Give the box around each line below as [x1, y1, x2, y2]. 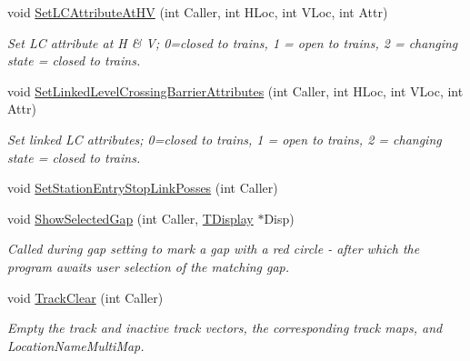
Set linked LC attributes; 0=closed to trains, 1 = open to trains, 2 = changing [7, 129, 442, 148]
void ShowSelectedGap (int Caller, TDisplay [7, 208, 254, 227]
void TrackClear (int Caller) [7, 287, 164, 306]
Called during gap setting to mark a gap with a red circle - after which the [7, 239, 420, 258]
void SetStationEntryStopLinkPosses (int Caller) [7, 178, 278, 197]
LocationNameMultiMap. [7, 336, 145, 355]
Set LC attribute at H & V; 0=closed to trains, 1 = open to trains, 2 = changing [7, 33, 458, 52]
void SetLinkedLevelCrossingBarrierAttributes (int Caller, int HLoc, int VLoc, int [7, 81, 464, 100]
